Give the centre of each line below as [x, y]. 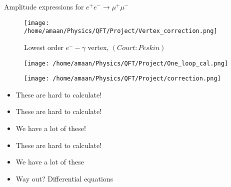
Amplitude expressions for [44, 6]
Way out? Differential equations [64, 178]
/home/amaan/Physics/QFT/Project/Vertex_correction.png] [121, 31]
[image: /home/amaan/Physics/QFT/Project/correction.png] [122, 79]
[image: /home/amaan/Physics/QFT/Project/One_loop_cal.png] [126, 63]
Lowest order [44, 47]
